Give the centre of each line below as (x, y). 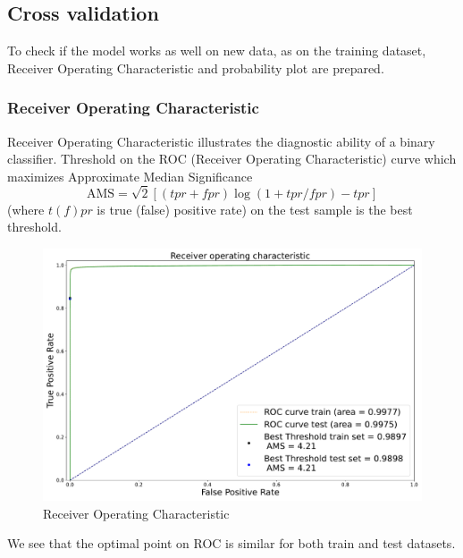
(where (26, 209)
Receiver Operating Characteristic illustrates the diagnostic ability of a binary (221, 141)
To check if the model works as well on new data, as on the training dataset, (217, 51)
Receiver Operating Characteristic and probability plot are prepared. (196, 68)
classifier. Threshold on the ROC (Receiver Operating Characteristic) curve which (232, 159)
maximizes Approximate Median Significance (130, 176)
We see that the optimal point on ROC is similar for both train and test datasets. (231, 543)
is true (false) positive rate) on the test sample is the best (255, 209)
